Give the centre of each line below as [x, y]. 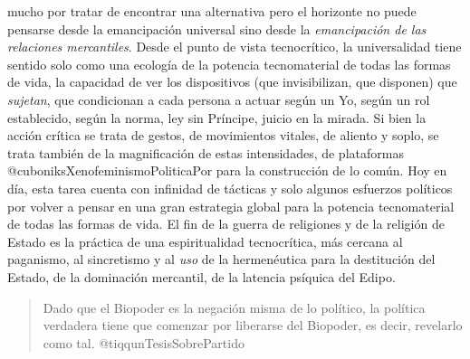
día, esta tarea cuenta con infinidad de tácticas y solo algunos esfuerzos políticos [230, 188]
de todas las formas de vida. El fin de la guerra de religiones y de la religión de [226, 224]
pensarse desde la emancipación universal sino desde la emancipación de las [217, 28]
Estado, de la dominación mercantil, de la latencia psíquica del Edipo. [201, 276]
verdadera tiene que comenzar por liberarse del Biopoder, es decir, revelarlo [253, 325]
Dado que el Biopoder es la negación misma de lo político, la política [234, 307]
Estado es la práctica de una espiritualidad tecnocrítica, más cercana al [205, 241]
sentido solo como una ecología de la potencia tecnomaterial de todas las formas [229, 64]
